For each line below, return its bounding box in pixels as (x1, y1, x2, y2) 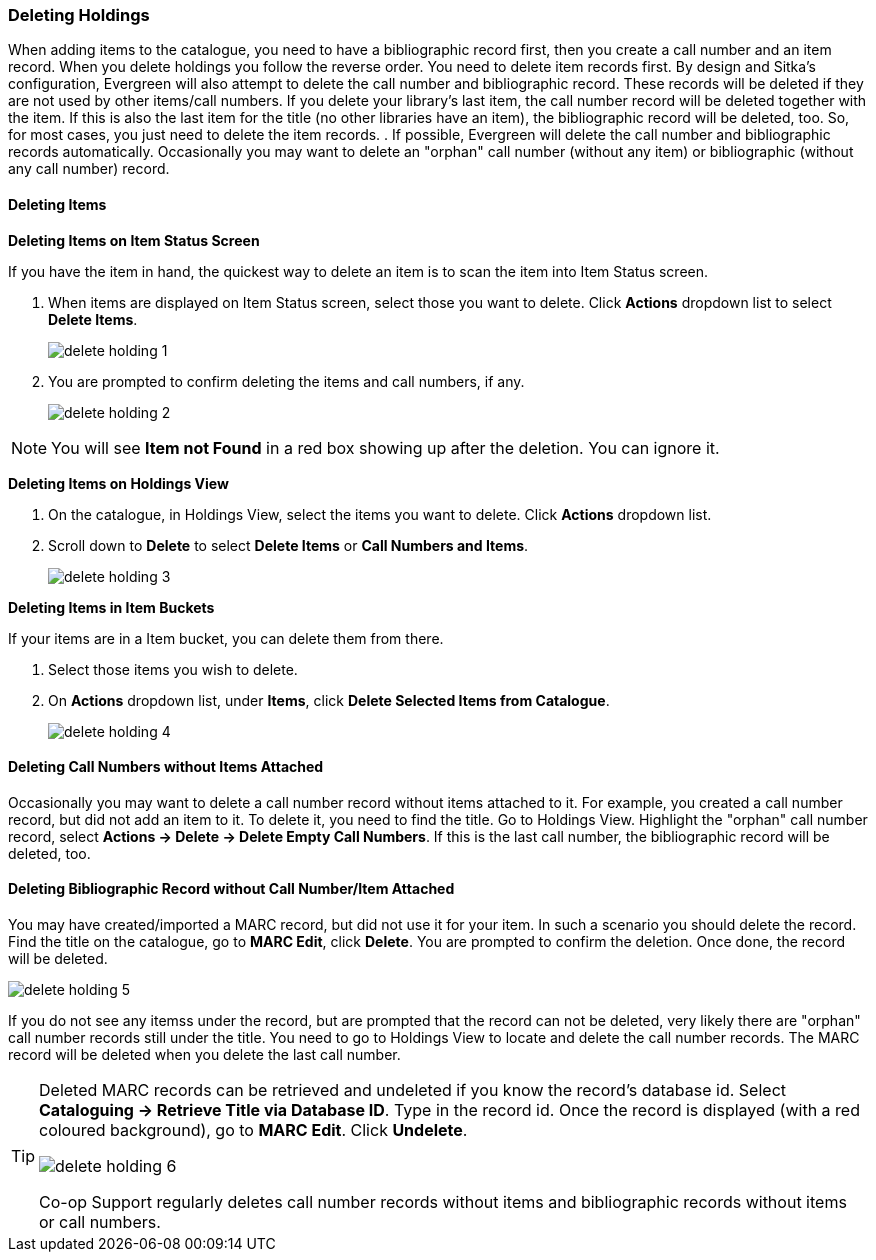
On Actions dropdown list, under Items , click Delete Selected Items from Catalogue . (48, 691, 610, 709)
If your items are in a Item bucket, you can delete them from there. (8, 629, 444, 647)
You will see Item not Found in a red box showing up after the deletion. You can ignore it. (51, 437, 720, 458)
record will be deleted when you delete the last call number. (8, 1046, 401, 1064)
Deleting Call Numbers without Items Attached (8, 758, 324, 776)
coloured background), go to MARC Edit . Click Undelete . (39, 1120, 468, 1141)
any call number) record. (8, 160, 170, 178)
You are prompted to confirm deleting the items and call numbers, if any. (48, 372, 525, 390)
